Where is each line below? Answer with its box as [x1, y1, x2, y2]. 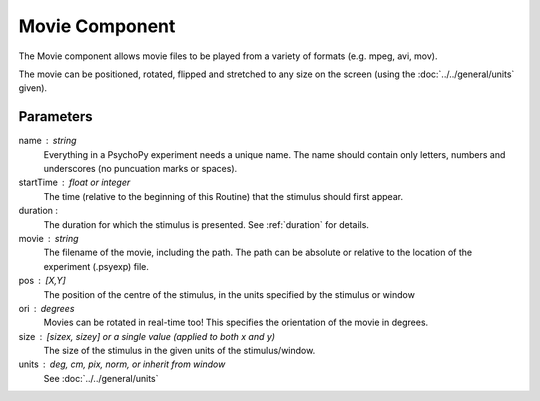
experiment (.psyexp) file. [43, 260, 150, 272]
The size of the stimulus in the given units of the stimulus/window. [43, 345, 316, 357]
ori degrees [18, 302, 75, 314]
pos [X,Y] [18, 275, 67, 287]
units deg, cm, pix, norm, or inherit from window [18, 358, 226, 370]
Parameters [18, 108, 93, 125]
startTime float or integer [18, 176, 131, 189]
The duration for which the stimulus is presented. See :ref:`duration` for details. [43, 218, 370, 230]
